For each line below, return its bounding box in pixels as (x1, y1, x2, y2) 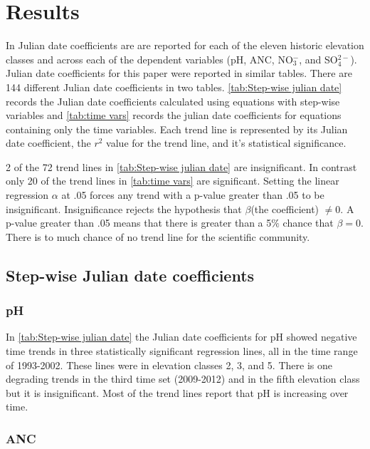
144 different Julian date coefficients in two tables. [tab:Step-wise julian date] (6, 79, 342, 94)
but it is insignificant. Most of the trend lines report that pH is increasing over (6, 385, 349, 400)
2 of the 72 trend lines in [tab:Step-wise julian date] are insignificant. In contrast (6, 159, 357, 174)
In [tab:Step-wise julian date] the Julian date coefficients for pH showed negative (6, 329, 357, 344)
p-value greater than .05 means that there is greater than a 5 (6, 215, 272, 230)
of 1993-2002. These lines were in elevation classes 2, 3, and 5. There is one (6, 357, 332, 372)
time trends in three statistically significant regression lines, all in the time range (6, 344, 358, 358)
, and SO (299, 51, 338, 66)
